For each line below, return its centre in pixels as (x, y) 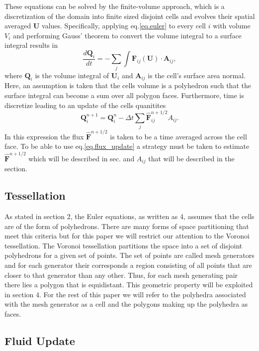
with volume (232, 26)
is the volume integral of (72, 75)
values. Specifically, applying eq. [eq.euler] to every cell (124, 26)
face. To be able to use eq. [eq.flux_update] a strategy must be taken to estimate (127, 146)
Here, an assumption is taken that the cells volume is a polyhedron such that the (128, 85)
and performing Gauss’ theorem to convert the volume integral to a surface (127, 35)
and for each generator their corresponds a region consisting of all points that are (128, 265)
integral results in (31, 45)
